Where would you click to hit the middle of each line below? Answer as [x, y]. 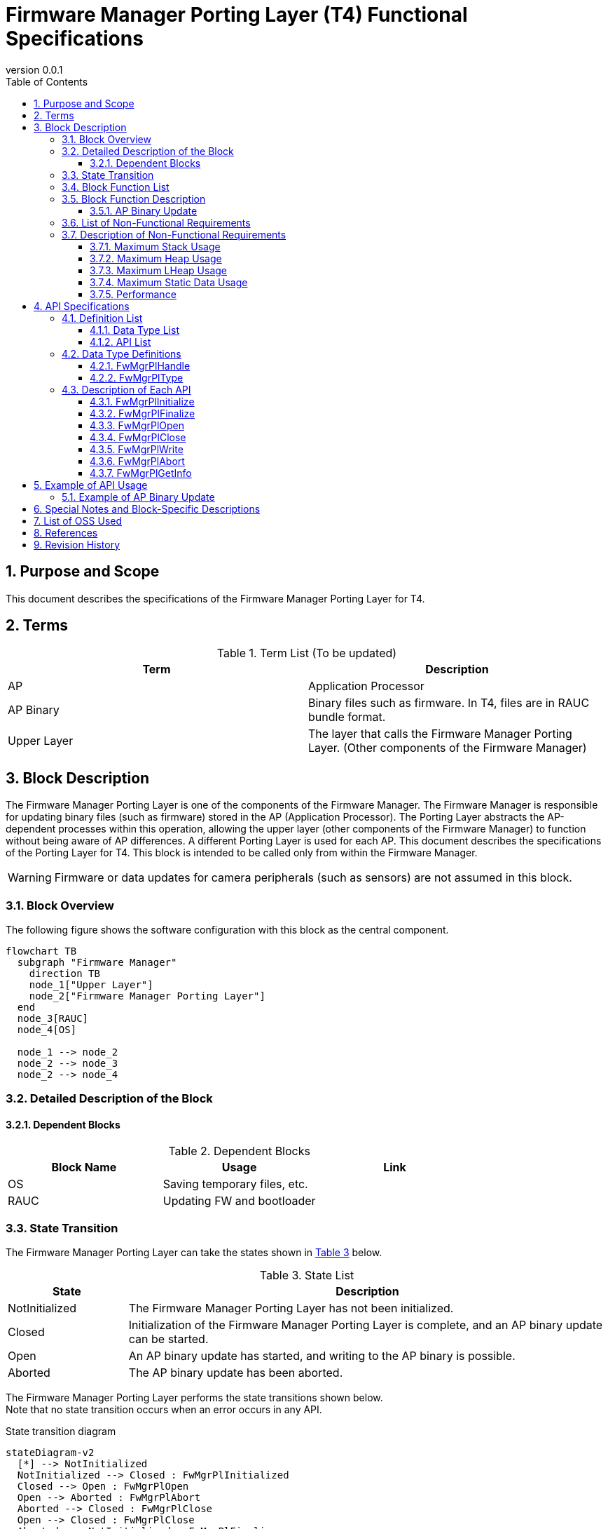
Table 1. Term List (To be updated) [307, 653]
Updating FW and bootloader [239, 1200]
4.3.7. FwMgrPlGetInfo [141, 473]
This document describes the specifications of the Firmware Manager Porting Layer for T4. [215, 598]
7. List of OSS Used [78, 520]
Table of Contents [47, 81]
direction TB [64, 974]
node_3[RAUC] [53, 1019]
